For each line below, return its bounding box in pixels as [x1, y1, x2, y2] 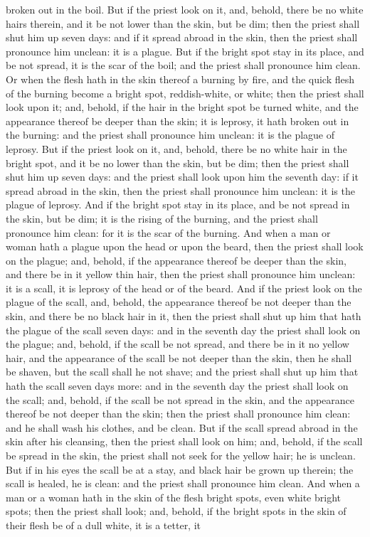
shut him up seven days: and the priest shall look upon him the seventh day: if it [6, 169, 359, 184]
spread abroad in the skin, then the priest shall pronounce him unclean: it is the [6, 183, 355, 198]
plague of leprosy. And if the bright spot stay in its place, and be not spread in [6, 197, 350, 212]
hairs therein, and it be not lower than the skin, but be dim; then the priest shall [6, 16, 360, 31]
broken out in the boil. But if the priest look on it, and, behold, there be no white [6, 2, 364, 16]
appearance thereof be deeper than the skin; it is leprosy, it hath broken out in [6, 113, 349, 128]
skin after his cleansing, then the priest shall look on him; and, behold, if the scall [6, 434, 363, 449]
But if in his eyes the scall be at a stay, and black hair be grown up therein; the [6, 462, 354, 477]
